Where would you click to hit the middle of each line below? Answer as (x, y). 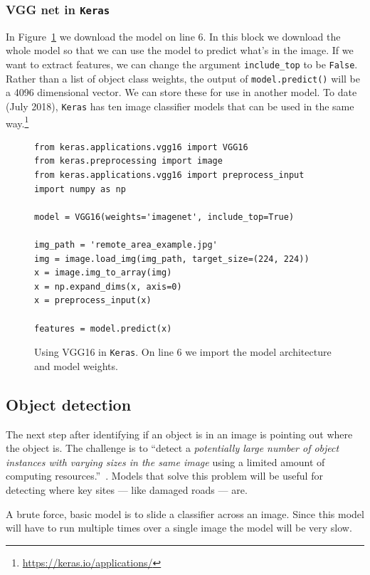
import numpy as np (80, 189)
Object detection (69, 404)
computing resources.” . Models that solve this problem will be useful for (164, 476)
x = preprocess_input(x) (93, 301)
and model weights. (76, 365)
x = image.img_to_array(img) (103, 273)
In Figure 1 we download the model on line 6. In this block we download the (173, 36)
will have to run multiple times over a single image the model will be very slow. (179, 528)
